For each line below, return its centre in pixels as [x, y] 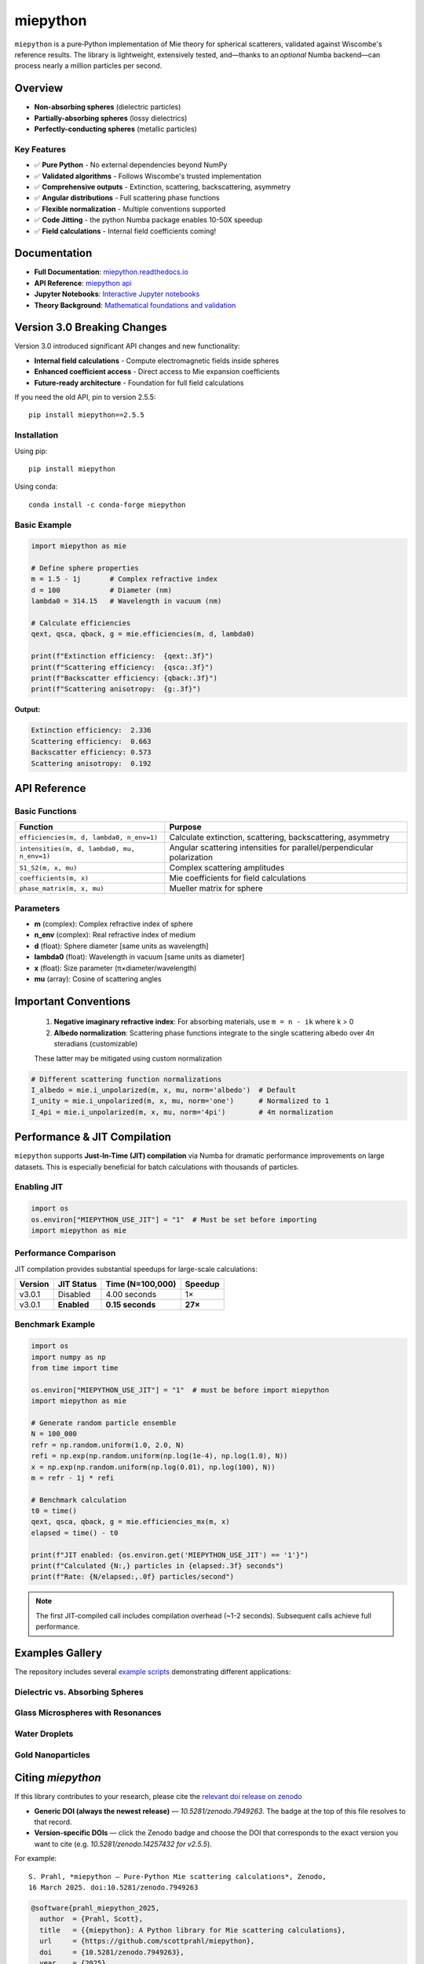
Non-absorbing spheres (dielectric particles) [108, 107]
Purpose [185, 827]
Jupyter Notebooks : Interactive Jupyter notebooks [117, 294]
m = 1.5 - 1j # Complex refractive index [124, 579]
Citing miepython [58, 1778]
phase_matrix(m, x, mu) [62, 888]
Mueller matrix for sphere [216, 889]
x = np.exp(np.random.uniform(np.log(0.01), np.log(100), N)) [153, 1467]
